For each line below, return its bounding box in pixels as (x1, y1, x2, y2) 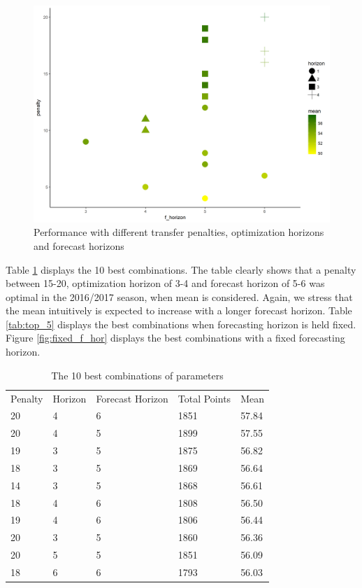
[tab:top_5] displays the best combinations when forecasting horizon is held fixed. (6, 316, 356, 331)
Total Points (178, 391, 231, 405)
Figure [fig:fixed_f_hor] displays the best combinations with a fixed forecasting (6, 330, 345, 345)
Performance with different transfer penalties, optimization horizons (34, 225, 324, 239)
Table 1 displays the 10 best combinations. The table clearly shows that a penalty (6, 262, 356, 276)
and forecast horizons (34, 238, 124, 253)
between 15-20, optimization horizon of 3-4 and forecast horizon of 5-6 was (6, 276, 325, 290)
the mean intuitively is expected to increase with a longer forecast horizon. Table (6, 303, 352, 318)
